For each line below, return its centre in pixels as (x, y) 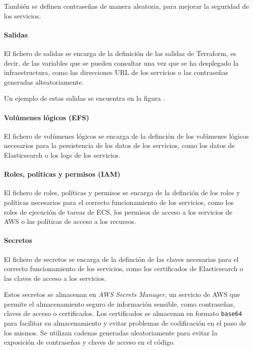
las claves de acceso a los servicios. (55, 278)
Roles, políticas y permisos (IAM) (62, 174)
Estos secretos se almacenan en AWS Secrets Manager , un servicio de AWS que (122, 294)
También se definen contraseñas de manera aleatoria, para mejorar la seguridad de (126, 6)
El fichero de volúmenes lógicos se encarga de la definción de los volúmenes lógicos (126, 136)
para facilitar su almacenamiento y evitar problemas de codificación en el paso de (125, 323)
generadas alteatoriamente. (44, 82)
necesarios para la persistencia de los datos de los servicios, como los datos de (119, 145)
